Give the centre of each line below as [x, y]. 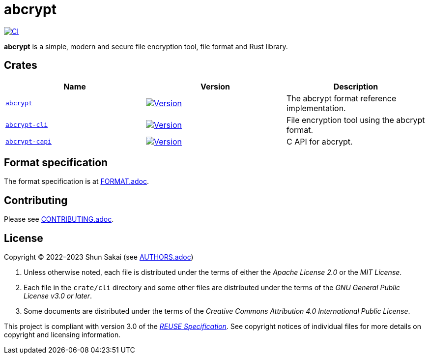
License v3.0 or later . [58, 296]
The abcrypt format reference [341, 98]
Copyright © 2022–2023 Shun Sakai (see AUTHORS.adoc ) [99, 257]
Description [356, 86]
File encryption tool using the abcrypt [356, 120]
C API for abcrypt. [319, 141]
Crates [21, 65]
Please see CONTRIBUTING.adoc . [59, 219]
